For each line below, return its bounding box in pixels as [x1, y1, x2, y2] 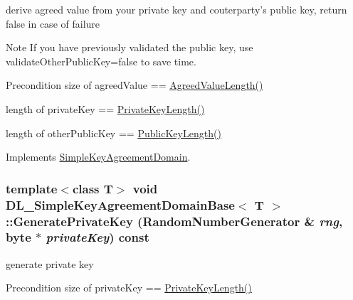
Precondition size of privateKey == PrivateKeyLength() [6, 280, 252, 295]
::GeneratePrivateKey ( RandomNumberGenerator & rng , [6, 212, 343, 230]
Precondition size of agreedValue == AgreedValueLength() [6, 77, 263, 92]
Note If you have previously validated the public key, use [6, 40, 253, 55]
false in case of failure [6, 16, 100, 31]
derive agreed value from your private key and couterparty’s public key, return [6, 2, 347, 16]
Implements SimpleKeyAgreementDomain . [6, 149, 191, 164]
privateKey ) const [46, 228, 149, 246]
